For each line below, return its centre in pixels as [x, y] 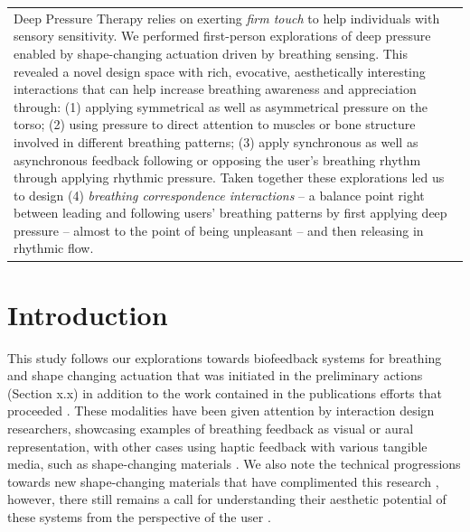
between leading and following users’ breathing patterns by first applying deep [230, 213]
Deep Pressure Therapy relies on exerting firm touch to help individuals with [227, 18]
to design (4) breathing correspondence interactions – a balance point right [219, 195]
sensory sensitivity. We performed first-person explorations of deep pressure [222, 36]
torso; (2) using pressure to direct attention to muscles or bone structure [215, 124]
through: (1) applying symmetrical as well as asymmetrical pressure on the [221, 106]
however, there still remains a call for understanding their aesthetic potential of [227, 499]
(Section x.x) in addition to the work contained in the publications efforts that [225, 392]
